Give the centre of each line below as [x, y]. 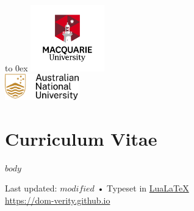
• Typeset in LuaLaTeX [143, 188]
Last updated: [31, 188]
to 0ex [16, 67]
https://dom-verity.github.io [58, 200]
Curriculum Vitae [81, 138]
